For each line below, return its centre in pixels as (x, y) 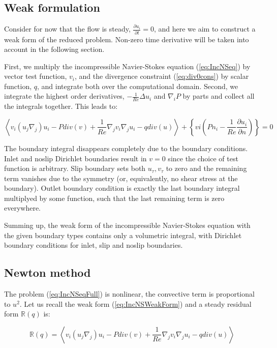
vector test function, (36, 76)
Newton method (48, 272)
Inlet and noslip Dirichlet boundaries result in (75, 158)
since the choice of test (203, 158)
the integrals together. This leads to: (61, 106)
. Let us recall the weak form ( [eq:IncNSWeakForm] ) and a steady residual (135, 303)
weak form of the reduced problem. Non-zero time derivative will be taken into (127, 39)
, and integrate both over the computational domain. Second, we (138, 86)
